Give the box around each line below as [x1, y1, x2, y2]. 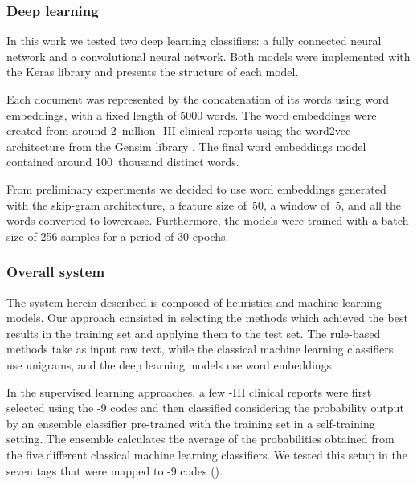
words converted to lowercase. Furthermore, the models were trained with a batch [6, 212, 409, 229]
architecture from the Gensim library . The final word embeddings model [6, 137, 366, 154]
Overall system [6, 262, 105, 282]
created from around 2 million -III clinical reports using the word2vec [6, 122, 351, 139]
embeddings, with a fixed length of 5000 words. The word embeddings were [6, 106, 377, 123]
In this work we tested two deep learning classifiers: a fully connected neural [6, 32, 382, 49]
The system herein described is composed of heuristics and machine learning [6, 293, 382, 310]
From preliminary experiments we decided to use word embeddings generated [6, 180, 386, 197]
